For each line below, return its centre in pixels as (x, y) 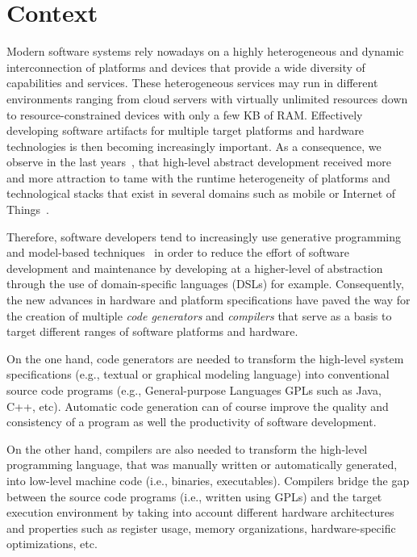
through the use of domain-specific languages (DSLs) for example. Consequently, (205, 284)
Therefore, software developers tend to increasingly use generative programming (204, 236)
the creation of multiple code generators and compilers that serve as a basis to (199, 315)
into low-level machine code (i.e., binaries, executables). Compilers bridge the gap (208, 480)
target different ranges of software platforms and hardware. (152, 331)
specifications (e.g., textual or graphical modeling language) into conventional (198, 374)
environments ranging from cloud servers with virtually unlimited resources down (207, 98)
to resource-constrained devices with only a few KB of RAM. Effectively (185, 114)
